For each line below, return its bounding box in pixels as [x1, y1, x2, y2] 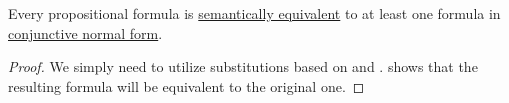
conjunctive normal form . [8, 22, 163, 43]
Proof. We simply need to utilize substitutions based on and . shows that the [8, 56, 478, 77]
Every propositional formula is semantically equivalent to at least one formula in [8, 3, 501, 23]
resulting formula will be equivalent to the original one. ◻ [8, 75, 365, 96]
